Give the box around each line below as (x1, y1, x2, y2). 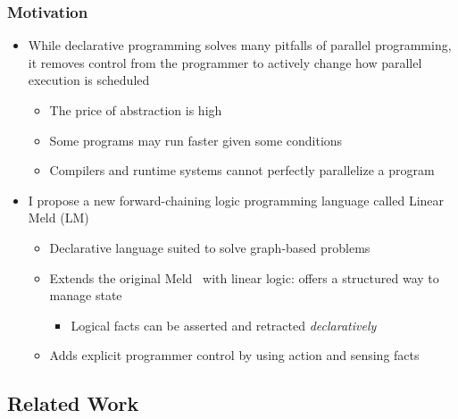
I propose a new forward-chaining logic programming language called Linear (28, 190, 445, 209)
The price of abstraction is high (49, 101, 222, 119)
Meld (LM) (28, 208, 89, 227)
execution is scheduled (28, 71, 150, 89)
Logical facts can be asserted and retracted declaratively (71, 315, 377, 334)
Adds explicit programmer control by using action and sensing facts (49, 346, 420, 365)
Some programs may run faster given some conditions (49, 130, 343, 149)
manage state (49, 286, 122, 305)
